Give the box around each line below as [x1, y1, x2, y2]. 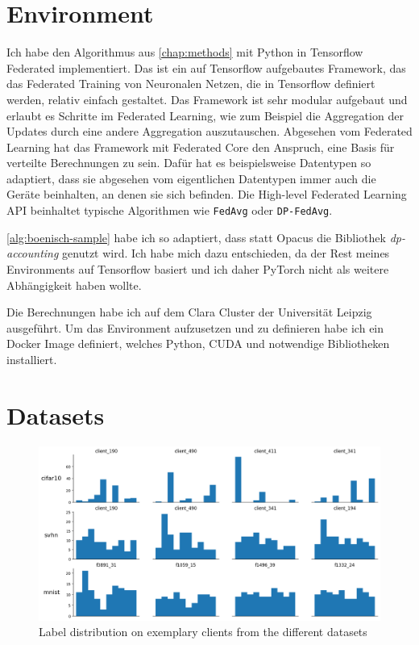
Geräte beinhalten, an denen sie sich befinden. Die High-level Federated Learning [6, 186, 407, 203]
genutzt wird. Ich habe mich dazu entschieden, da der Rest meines [62, 245, 390, 262]
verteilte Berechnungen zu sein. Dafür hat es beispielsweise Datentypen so [6, 154, 371, 171]
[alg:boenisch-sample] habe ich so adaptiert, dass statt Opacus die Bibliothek [6, 228, 386, 245]
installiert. [6, 350, 57, 367]
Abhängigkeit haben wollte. [6, 276, 142, 293]
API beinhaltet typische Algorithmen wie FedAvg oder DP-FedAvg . [6, 202, 333, 219]
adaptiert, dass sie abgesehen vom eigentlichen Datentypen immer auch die [6, 170, 376, 186]
